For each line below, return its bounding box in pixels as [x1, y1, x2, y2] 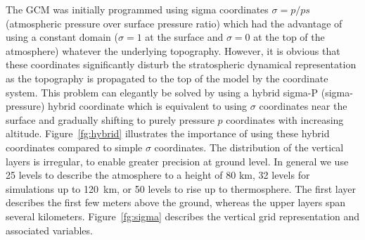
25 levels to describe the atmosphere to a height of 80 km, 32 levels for [6, 168, 310, 182]
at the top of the [253, 30, 325, 44]
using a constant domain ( [6, 30, 118, 44]
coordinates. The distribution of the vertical [154, 139, 344, 154]
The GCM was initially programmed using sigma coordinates [6, 2, 269, 16]
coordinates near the [259, 99, 347, 113]
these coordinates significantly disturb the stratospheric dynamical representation [6, 57, 357, 72]
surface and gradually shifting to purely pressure [6, 112, 214, 127]
